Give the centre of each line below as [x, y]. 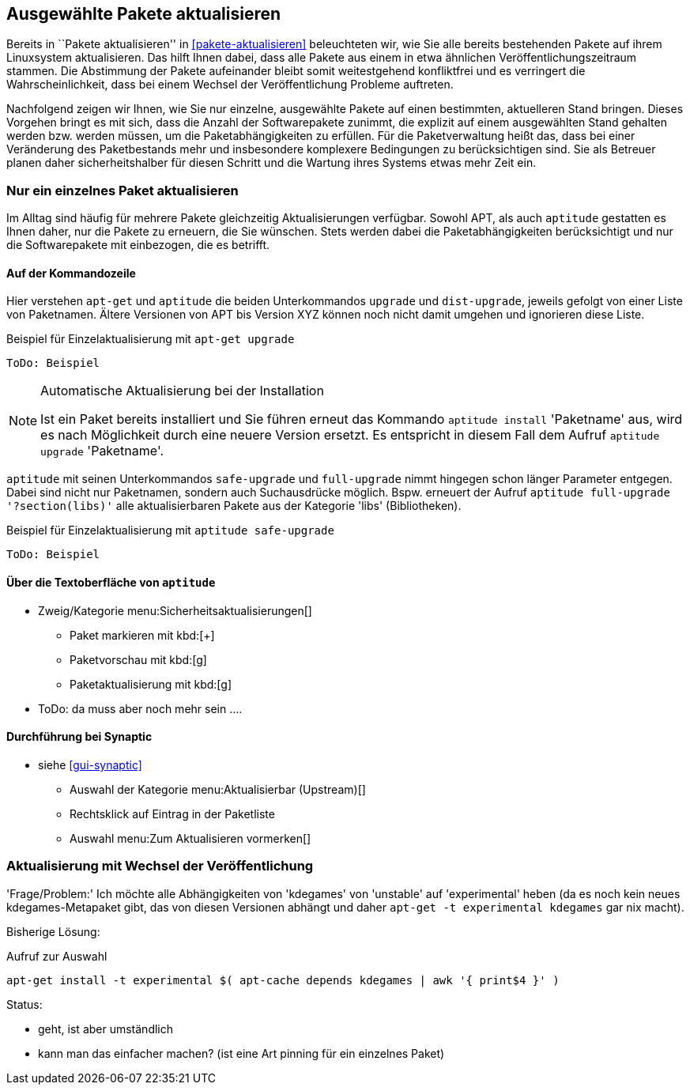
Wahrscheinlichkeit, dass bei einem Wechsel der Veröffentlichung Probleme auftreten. [230, 85]
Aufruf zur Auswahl [57, 956]
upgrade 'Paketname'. [102, 451]
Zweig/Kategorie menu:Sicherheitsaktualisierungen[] [175, 610]
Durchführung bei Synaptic [79, 737]
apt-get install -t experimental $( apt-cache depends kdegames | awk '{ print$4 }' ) [283, 980]
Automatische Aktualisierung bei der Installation [182, 391]
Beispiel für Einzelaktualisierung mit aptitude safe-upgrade [170, 530]
